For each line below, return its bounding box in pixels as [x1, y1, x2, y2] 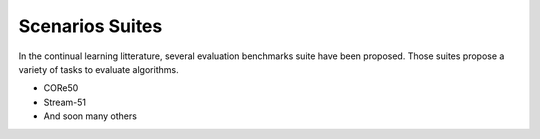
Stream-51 [43, 96, 87, 108]
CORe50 [43, 82, 79, 94]
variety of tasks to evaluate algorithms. [18, 63, 179, 75]
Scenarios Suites [18, 15, 163, 37]
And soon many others [43, 110, 137, 122]
